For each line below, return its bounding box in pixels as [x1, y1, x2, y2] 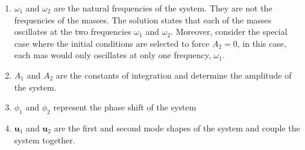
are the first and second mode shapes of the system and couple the [54, 121, 300, 134]
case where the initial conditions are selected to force [14, 37, 210, 49]
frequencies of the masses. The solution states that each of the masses [14, 13, 272, 26]
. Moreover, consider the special [171, 25, 288, 38]
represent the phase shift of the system [53, 101, 197, 113]
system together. [14, 133, 75, 146]
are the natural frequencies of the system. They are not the [54, 2, 272, 14]
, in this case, [237, 37, 286, 49]
